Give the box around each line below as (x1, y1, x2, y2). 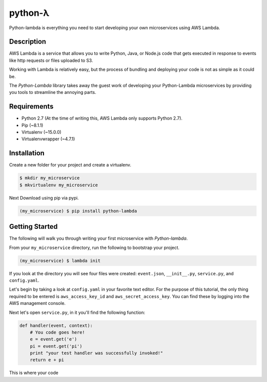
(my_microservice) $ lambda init (19, 257, 101, 263)
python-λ (9, 7, 49, 18)
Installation (9, 149, 44, 158)
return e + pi (30, 357, 64, 363)
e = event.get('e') (30, 337, 78, 342)
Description (9, 38, 46, 46)
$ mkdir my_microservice (19, 175, 80, 181)
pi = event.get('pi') (30, 343, 83, 349)
